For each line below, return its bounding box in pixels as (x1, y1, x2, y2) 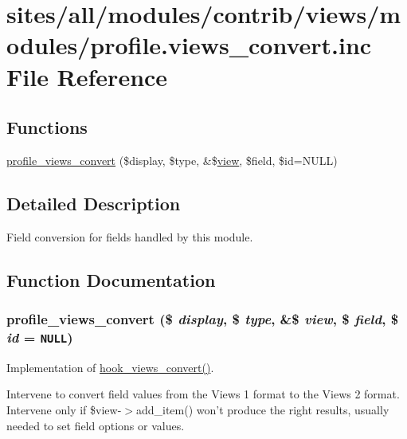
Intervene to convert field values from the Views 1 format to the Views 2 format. (6, 386, 400, 402)
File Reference (6, 60, 168, 92)
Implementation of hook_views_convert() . (6, 359, 214, 375)
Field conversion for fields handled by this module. (6, 228, 253, 245)
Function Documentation (6, 267, 216, 292)
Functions (6, 115, 88, 139)
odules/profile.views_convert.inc (6, 29, 372, 61)
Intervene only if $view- (6, 402, 122, 418)
